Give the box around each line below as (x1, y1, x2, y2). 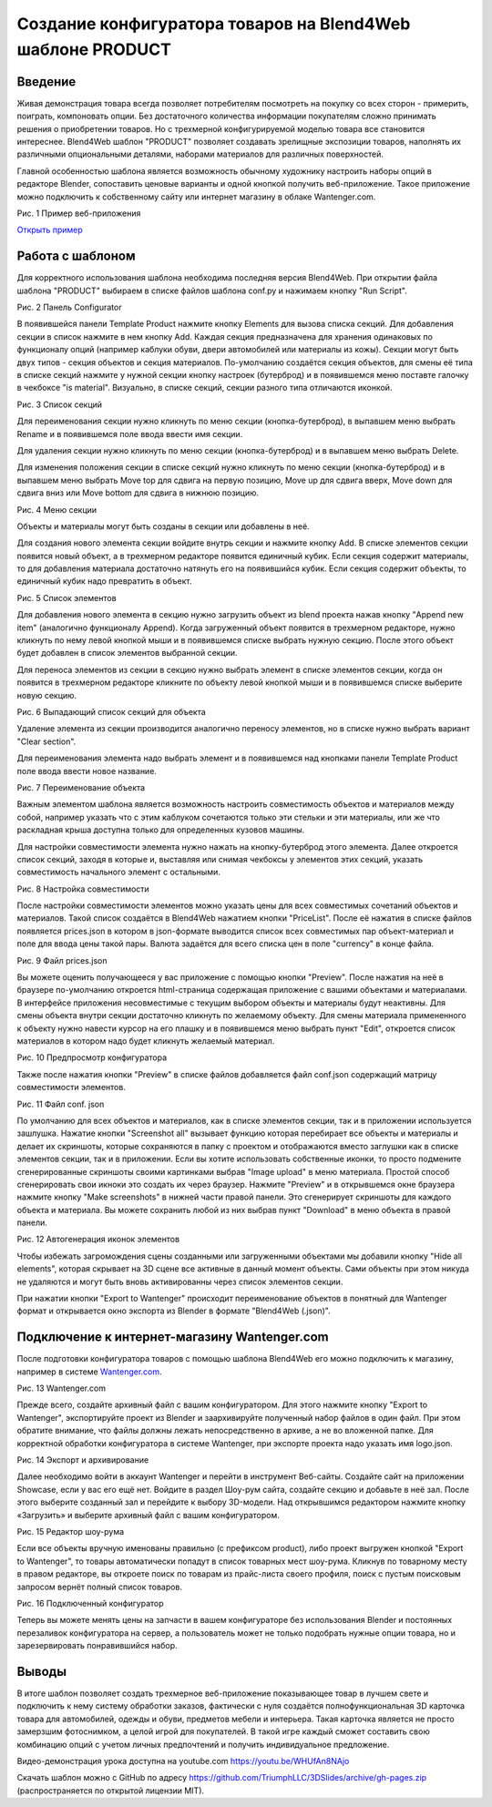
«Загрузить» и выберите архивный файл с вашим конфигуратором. (16, 1509, 280, 1520)
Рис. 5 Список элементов (16, 592, 118, 603)
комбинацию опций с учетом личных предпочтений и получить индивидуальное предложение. (16, 1739, 390, 1750)
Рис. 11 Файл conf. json (16, 1098, 105, 1109)
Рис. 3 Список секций (16, 399, 103, 410)
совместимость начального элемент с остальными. (16, 866, 220, 878)
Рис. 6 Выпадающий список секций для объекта (16, 707, 207, 717)
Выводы (16, 1663, 67, 1679)
